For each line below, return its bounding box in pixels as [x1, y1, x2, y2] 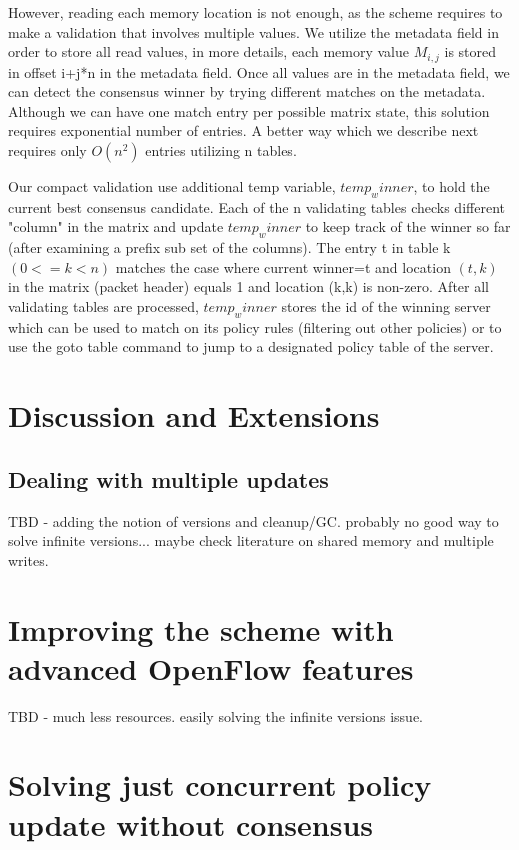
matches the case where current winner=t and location [115, 256, 451, 277]
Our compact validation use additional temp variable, [8, 176, 336, 197]
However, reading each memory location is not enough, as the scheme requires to [8, 2, 503, 22]
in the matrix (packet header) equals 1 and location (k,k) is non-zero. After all [8, 276, 489, 297]
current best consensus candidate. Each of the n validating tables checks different [8, 196, 505, 217]
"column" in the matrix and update [8, 216, 224, 237]
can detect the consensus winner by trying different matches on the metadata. [8, 81, 486, 102]
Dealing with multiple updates [8, 463, 329, 494]
